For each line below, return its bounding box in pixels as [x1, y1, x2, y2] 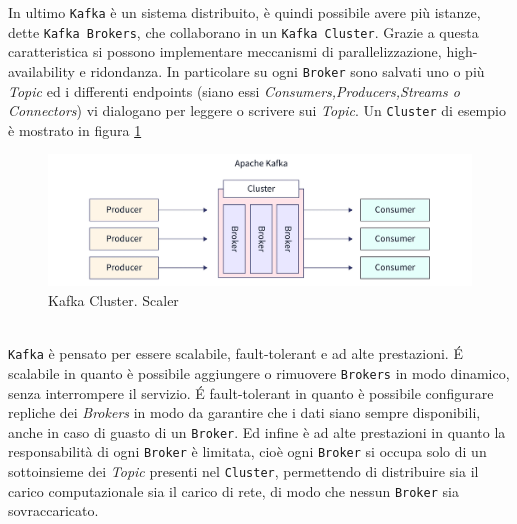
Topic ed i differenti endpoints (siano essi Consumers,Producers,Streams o [8, 80, 460, 101]
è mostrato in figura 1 [8, 119, 142, 140]
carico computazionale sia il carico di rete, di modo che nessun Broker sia [8, 480, 459, 501]
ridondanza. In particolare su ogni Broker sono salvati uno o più [90, 60, 485, 81]
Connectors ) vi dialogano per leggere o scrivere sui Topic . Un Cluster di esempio [8, 100, 506, 121]
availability [8, 60, 75, 81]
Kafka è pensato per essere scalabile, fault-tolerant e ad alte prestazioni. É [8, 343, 463, 364]
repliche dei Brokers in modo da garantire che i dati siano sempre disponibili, [8, 402, 481, 423]
